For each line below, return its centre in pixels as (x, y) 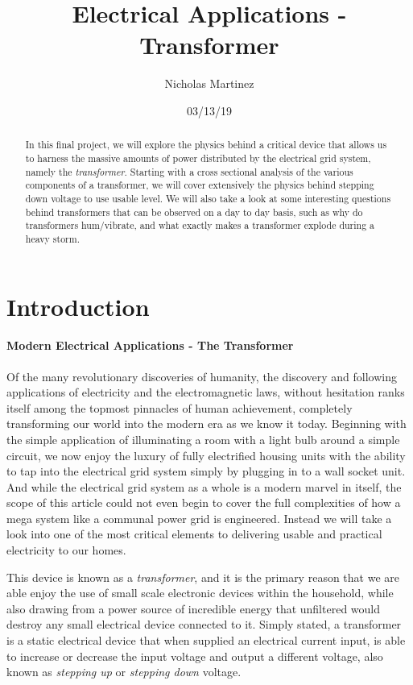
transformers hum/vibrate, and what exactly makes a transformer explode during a (200, 225)
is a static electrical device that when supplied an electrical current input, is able (206, 640)
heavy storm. (52, 238)
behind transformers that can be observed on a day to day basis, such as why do (194, 212)
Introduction (78, 306)
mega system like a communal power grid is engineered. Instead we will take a (199, 518)
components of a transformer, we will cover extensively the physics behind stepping (200, 185)
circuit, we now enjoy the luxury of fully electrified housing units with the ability (206, 455)
